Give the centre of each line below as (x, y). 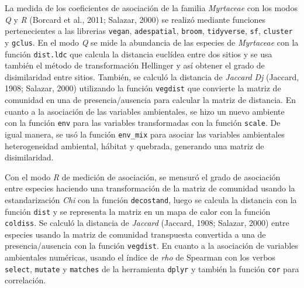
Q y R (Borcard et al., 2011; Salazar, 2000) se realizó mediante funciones (135, 19)
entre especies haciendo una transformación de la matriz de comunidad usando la (150, 188)
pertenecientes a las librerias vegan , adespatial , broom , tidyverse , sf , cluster (149, 31)
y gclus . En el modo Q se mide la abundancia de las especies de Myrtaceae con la (152, 42)
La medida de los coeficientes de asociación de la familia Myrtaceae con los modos (151, 8)
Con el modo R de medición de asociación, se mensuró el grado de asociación (143, 176)
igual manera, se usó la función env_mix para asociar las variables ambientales (145, 134)
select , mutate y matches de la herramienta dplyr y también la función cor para (152, 268)
